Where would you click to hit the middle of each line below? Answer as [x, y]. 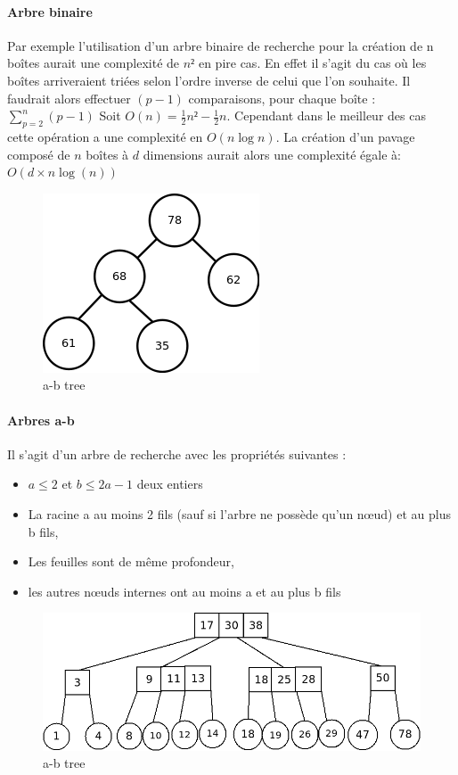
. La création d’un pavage [345, 136]
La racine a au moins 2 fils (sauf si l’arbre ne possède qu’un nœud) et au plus [239, 513]
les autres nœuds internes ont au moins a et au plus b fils [184, 591]
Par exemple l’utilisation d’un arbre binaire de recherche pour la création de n [221, 45]
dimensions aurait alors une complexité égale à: [272, 154]
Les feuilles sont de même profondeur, [131, 561]
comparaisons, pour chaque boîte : [282, 98]
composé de [39, 154]
